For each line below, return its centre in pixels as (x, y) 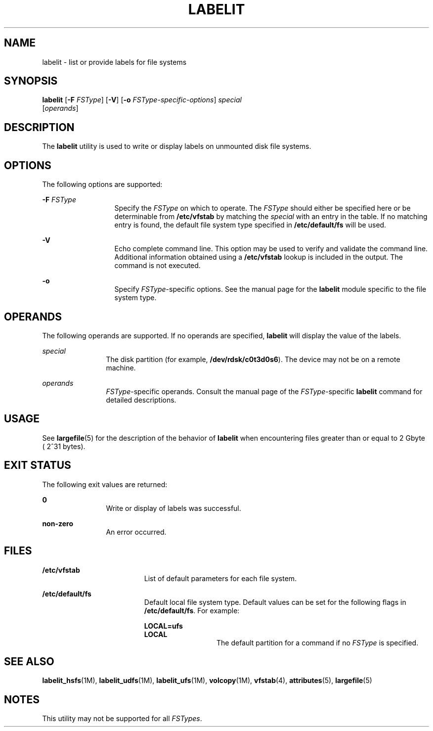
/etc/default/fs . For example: (192, 610)
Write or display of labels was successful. (173, 508)
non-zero (58, 523)
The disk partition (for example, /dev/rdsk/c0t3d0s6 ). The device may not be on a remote (253, 359)
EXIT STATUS (38, 465)
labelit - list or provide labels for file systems (114, 62)
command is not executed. (157, 266)
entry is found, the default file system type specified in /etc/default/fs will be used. (250, 225)
